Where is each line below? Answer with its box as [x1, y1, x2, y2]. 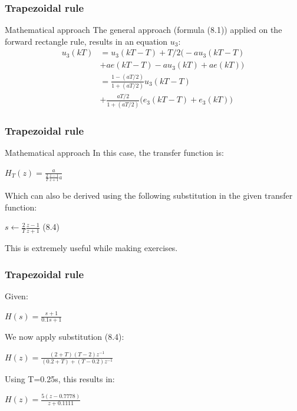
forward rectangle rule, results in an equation [5, 35, 168, 47]
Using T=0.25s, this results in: [5, 373, 115, 385]
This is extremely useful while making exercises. [5, 242, 178, 254]
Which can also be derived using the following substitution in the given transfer [5, 189, 293, 202]
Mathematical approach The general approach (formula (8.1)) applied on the [5, 24, 282, 36]
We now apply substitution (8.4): [5, 330, 124, 343]
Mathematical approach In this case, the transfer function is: [5, 146, 224, 158]
